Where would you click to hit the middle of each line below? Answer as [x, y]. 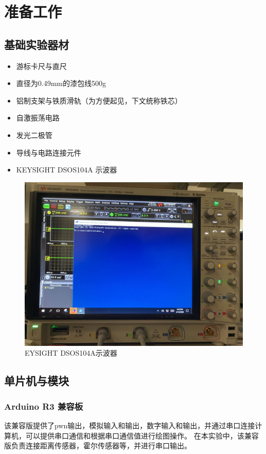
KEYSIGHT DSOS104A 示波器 [67, 170]
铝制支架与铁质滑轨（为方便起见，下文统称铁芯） [99, 100]
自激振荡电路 [38, 118]
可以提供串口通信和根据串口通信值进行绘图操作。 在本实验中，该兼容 [142, 435]
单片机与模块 [37, 381]
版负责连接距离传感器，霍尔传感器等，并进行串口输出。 [98, 446]
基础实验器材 [37, 44]
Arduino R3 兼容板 [44, 406]
